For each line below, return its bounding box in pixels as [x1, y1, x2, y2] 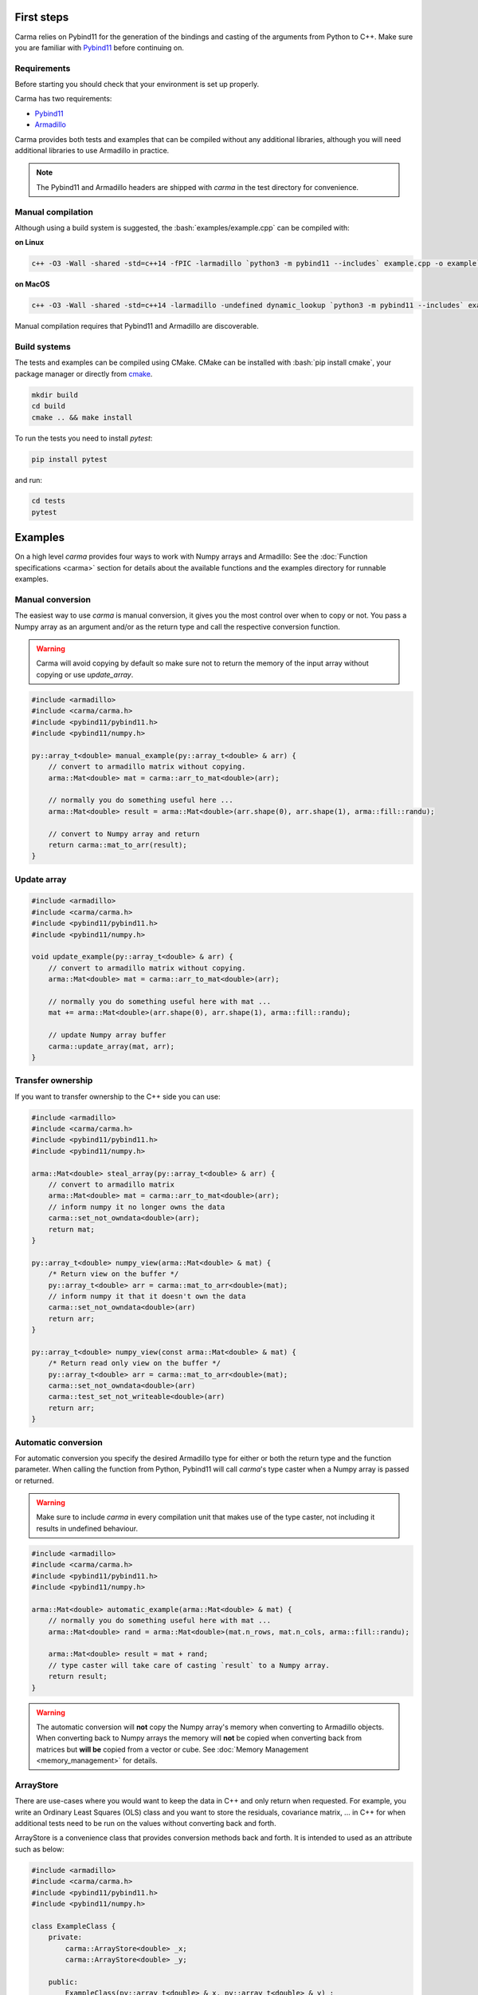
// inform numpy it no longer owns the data [48, 1202, 225, 1211]
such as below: [14, 1844, 65, 1854]
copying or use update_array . [36, 670, 134, 679]
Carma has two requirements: [14, 94, 112, 104]
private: [48, 1933, 83, 1942]
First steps [14, 10, 69, 24]
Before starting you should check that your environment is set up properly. [14, 80, 259, 89]
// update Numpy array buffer [48, 1030, 167, 1040]
